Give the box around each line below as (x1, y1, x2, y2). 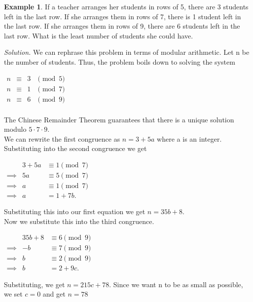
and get (42, 289, 66, 299)
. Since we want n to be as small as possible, (109, 279, 243, 289)
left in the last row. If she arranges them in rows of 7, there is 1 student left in (4, 11, 241, 21)
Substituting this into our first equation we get (4, 206, 145, 217)
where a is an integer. (157, 133, 222, 144)
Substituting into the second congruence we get (4, 143, 147, 153)
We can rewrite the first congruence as (4, 133, 120, 144)
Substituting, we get (4, 279, 65, 289)
